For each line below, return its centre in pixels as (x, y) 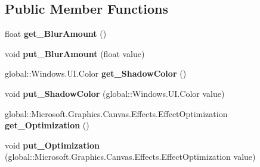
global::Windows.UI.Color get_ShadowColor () (96, 73)
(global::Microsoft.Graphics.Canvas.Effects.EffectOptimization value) (130, 157)
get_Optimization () (47, 125)
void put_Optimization (52, 145)
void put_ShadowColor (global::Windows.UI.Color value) (115, 93)
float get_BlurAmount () (56, 34)
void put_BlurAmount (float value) (75, 53)
